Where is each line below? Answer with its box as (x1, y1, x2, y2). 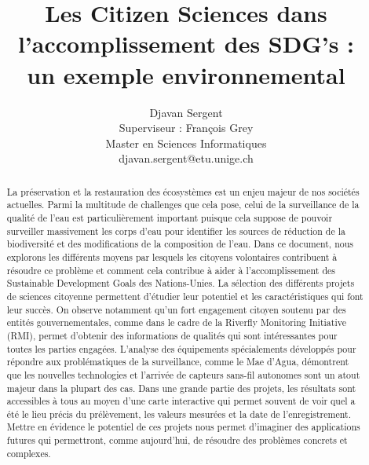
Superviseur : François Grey (119, 119, 254, 136)
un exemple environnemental (27, 58, 345, 90)
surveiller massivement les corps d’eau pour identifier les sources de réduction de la (6, 224, 345, 237)
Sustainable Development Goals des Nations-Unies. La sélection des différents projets (6, 276, 355, 290)
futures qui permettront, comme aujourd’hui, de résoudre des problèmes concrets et (6, 434, 348, 447)
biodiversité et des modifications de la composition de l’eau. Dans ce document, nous (6, 237, 353, 251)
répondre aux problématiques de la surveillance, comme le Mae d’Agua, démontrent (6, 355, 349, 368)
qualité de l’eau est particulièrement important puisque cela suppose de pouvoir (6, 211, 333, 224)
